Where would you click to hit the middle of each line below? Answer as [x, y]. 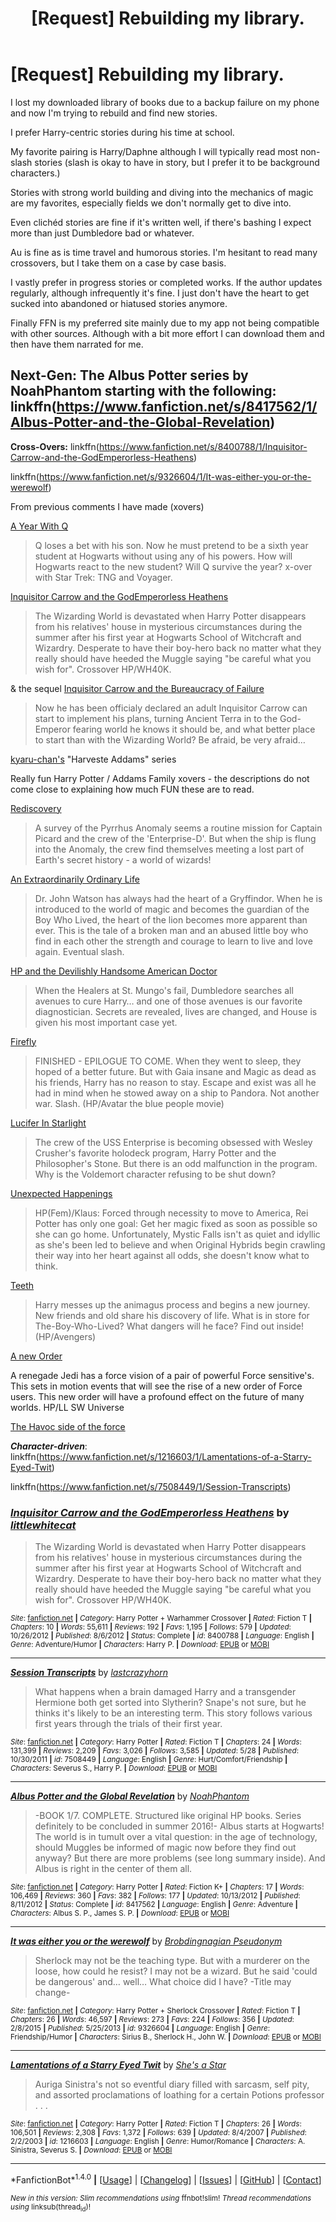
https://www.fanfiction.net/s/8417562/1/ [187, 407]
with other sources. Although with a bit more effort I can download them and [167, 333]
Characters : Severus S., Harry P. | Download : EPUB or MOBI [114, 1768]
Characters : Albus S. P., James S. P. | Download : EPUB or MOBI [120, 1913]
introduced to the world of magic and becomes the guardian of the [172, 909]
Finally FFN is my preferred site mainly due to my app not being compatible [165, 323]
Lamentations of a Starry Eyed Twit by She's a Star [118, 2065]
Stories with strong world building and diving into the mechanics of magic [162, 192]
